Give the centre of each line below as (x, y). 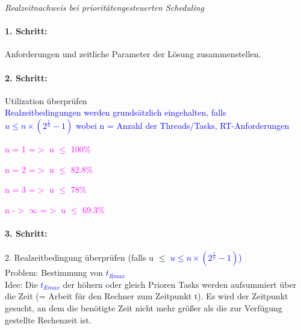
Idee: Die (21, 284)
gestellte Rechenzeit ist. (48, 319)
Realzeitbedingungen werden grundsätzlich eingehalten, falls (116, 112)
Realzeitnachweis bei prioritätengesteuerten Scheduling (104, 7)
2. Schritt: (26, 77)
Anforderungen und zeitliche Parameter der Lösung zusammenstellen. (133, 54)
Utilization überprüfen (46, 100)
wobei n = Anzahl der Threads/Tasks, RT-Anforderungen (182, 125)
